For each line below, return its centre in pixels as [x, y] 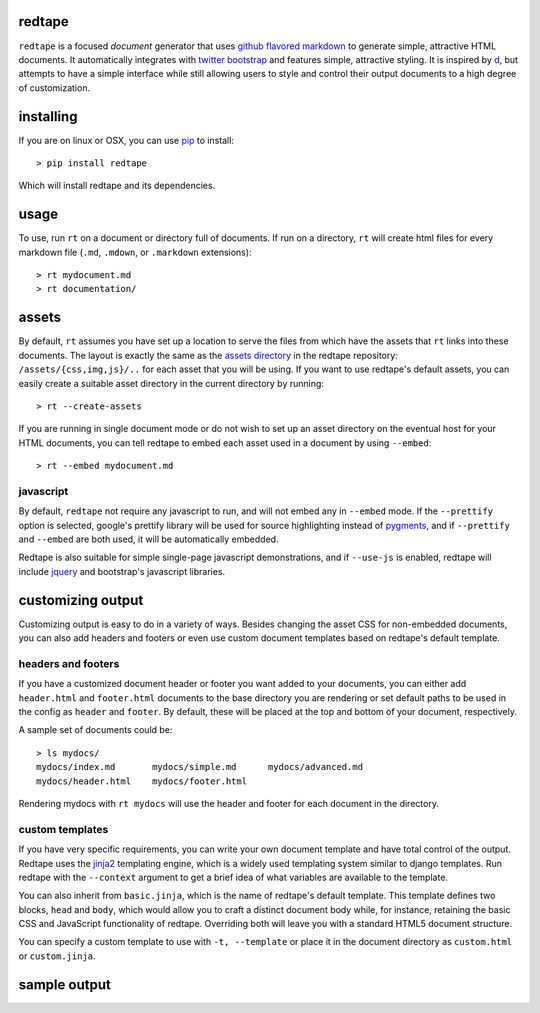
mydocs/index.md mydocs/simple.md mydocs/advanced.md [200, 767]
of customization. [54, 87]
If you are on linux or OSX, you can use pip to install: [126, 140]
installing [48, 116]
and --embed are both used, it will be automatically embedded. [148, 539]
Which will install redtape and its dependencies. [117, 186]
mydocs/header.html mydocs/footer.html [142, 781]
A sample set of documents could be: [95, 730]
